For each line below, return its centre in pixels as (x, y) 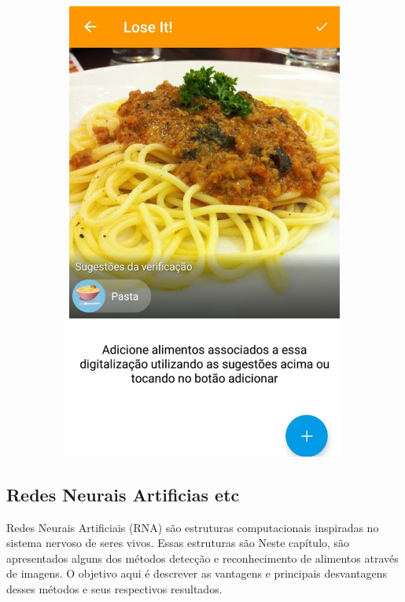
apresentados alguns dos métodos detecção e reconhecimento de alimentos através (202, 558)
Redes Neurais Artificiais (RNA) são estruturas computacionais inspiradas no (193, 527)
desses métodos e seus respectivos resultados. (114, 588)
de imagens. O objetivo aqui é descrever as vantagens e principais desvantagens (197, 573)
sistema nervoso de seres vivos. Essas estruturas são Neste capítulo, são (178, 543)
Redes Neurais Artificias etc (123, 494)
